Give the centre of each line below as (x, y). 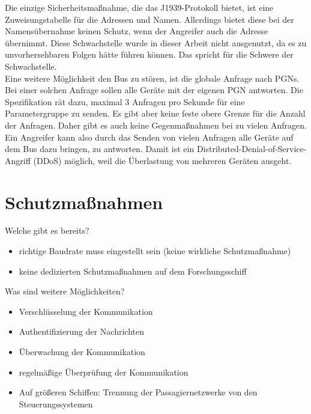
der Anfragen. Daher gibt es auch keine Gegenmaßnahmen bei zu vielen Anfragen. (156, 125)
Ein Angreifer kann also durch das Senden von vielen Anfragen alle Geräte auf (149, 137)
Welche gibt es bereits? (47, 230)
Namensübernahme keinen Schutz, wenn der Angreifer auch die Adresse (137, 31)
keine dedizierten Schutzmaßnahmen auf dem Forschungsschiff (133, 271)
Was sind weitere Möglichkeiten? (65, 291)
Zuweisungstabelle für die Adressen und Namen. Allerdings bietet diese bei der (149, 19)
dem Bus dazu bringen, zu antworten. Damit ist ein (100, 149)
